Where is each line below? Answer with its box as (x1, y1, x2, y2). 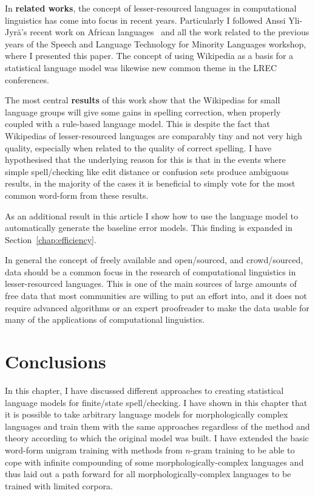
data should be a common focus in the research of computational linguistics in (5, 265, 296, 278)
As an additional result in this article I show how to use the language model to (5, 209, 299, 222)
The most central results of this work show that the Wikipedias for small (5, 94, 280, 106)
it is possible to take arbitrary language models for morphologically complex (5, 408, 288, 421)
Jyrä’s (5, 26, 27, 38)
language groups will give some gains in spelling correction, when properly (5, 105, 281, 118)
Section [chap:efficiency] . (5, 233, 97, 246)
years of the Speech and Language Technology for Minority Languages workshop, (5, 37, 307, 50)
